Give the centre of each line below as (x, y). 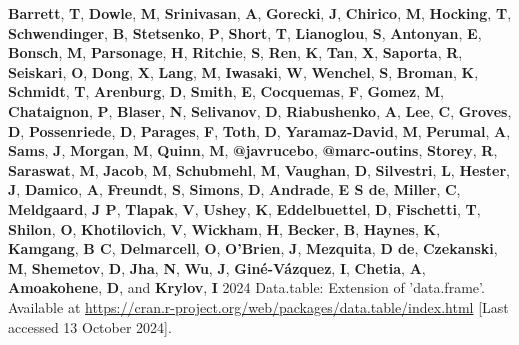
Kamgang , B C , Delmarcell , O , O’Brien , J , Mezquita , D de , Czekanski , (253, 248)
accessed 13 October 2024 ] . (90, 326)
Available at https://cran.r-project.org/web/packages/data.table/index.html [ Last (258, 306)
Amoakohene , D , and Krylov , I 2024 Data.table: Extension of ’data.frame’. (246, 287)
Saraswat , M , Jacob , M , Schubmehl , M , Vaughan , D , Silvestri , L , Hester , (259, 169)
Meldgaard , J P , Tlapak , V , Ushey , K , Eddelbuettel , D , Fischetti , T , (244, 208)
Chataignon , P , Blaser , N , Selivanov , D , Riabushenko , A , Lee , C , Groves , (260, 110)
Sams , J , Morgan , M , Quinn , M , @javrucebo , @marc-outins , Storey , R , (253, 150)
